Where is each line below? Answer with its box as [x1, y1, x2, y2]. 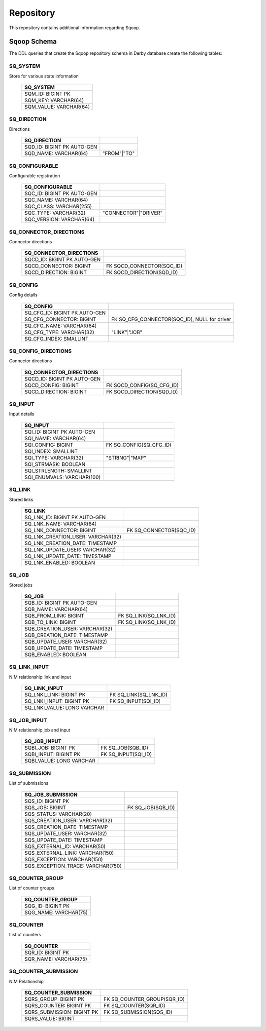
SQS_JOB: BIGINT [24, 804, 66, 811]
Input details [9, 411, 34, 417]
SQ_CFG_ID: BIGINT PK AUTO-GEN [24, 309, 106, 316]
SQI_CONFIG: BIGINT [24, 441, 73, 448]
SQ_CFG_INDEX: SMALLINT [24, 335, 89, 342]
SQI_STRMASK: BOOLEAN [24, 460, 86, 467]
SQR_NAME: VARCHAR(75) [24, 955, 87, 962]
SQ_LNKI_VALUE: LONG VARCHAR [24, 704, 104, 711]
